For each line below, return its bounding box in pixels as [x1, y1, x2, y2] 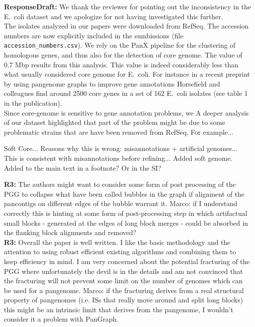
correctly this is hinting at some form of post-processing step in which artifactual [4, 208, 248, 218]
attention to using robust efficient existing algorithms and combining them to [4, 246, 236, 257]
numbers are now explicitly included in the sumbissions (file [4, 30, 183, 40]
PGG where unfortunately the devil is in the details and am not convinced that [4, 266, 243, 276]
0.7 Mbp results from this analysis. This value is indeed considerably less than [4, 59, 239, 69]
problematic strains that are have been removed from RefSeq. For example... [4, 126, 233, 137]
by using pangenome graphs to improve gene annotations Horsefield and [4, 78, 220, 89]
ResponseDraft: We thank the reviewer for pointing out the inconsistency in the [4, 1, 251, 11]
